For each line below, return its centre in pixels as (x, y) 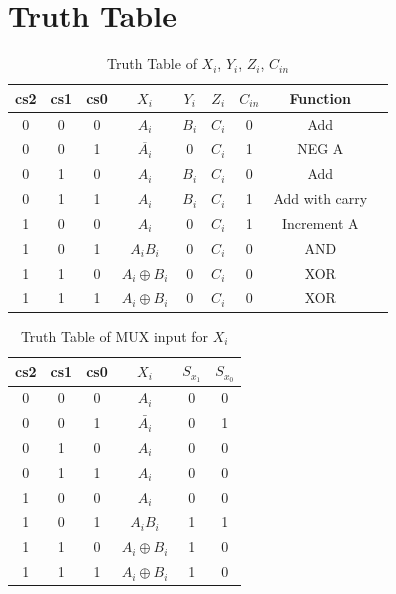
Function (320, 97)
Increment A (320, 222)
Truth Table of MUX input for (114, 335)
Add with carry (320, 198)
